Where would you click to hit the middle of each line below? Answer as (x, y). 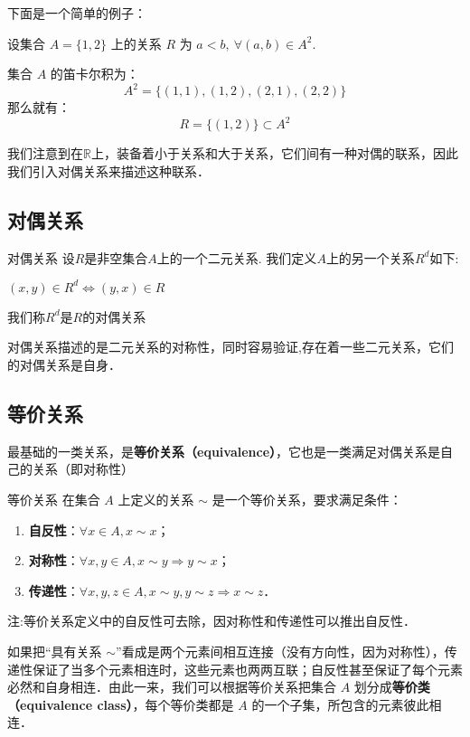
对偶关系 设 (41, 257)
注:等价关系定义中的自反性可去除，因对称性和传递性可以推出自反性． (211, 621)
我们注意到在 (45, 153)
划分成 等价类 (392, 687)
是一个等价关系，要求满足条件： (307, 500)
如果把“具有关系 (55, 651)
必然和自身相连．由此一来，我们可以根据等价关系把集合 (172, 687)
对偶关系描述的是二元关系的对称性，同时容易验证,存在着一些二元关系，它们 (230, 347)
